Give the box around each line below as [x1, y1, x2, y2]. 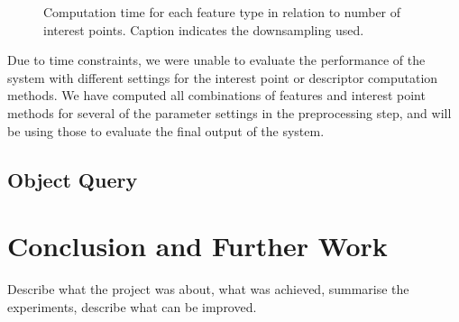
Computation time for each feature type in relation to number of [43, 3, 401, 21]
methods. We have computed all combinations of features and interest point [7, 86, 426, 105]
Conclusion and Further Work [7, 227, 388, 264]
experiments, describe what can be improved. [7, 297, 257, 316]
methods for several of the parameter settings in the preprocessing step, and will [7, 103, 452, 122]
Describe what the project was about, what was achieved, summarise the [7, 280, 409, 299]
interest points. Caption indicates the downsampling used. [43, 20, 364, 39]
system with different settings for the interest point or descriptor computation [7, 68, 438, 87]
